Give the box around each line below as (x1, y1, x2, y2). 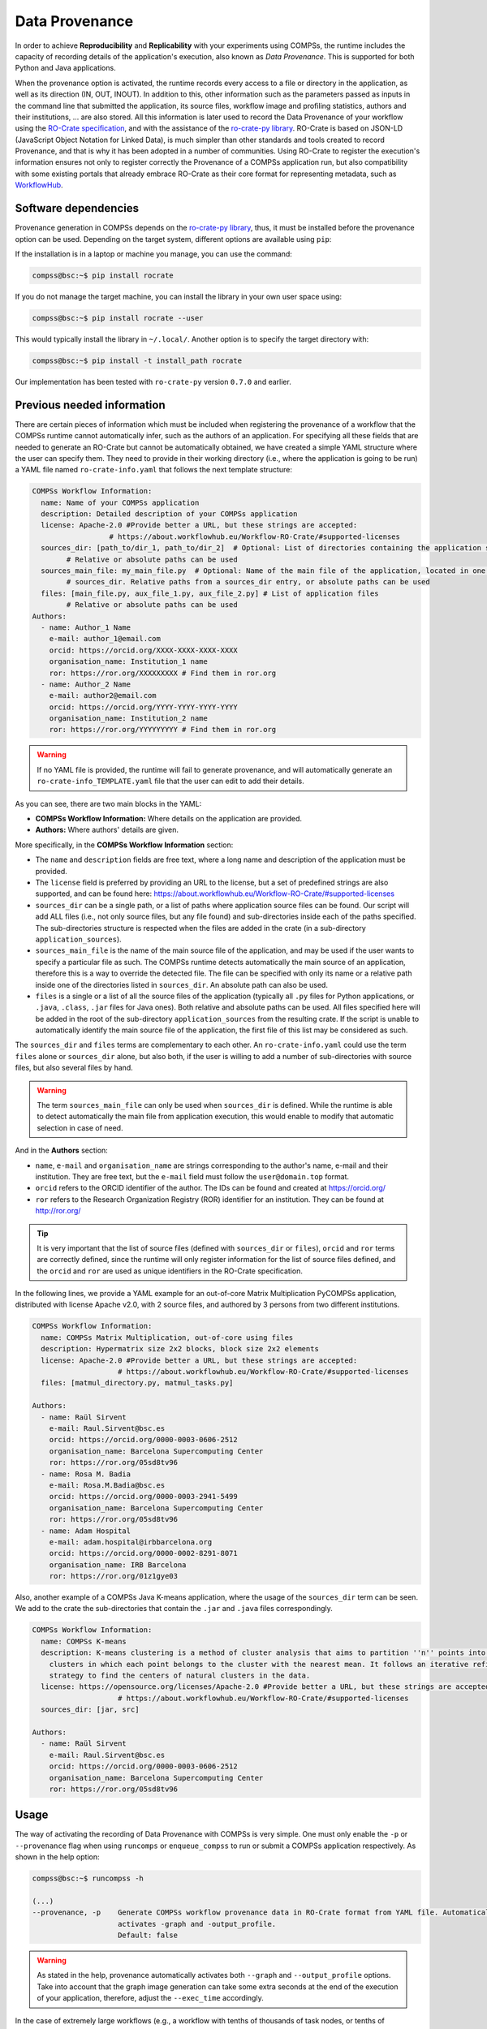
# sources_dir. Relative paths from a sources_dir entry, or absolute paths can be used (66, 577, 430, 587)
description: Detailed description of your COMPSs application (41, 510, 298, 519)
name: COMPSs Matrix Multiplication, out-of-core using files (41, 1333, 294, 1342)
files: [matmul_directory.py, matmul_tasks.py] (41, 1378, 234, 1388)
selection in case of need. (37, 1122, 123, 1132)
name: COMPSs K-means (41, 1636, 127, 1646)
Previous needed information (15, 398, 166, 411)
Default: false (118, 1931, 179, 1940)
